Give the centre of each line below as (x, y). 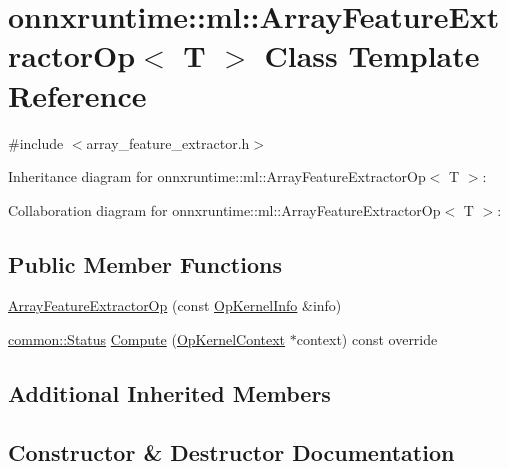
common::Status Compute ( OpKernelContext (147, 339)
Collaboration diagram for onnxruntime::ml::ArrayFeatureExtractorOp (224, 209)
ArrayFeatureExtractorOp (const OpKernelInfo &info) (175, 305)
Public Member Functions (145, 263)
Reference (77, 94)
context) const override (367, 339)
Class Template (372, 55)
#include (36, 142)
